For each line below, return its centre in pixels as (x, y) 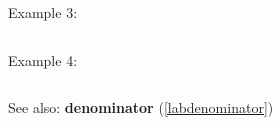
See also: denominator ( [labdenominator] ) (141, 107)
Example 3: (43, 12)
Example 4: (43, 59)
